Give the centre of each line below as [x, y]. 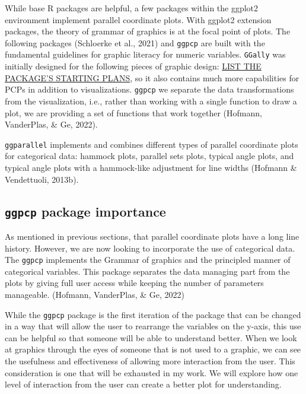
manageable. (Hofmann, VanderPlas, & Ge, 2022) [95, 294]
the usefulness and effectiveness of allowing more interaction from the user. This [150, 361]
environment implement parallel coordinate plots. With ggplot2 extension [138, 19]
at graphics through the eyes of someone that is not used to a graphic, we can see [153, 349]
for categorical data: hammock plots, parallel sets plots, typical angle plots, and [149, 156]
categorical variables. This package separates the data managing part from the [147, 271]
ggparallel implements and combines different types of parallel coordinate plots [152, 144]
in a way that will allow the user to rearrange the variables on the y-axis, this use [153, 326]
